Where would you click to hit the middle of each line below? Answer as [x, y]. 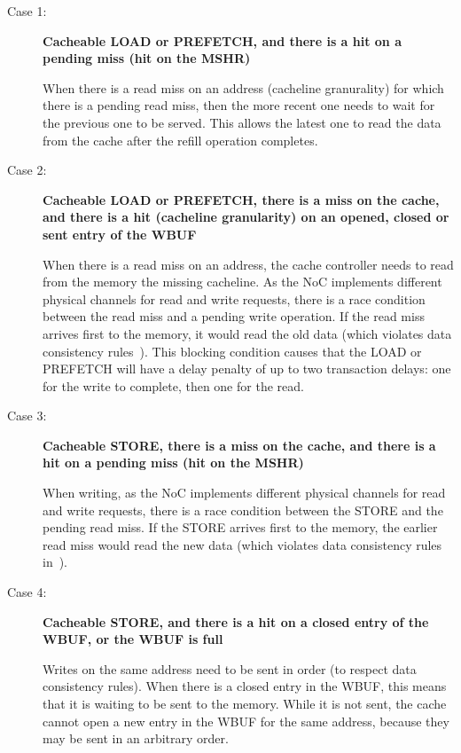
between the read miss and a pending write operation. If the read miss [234, 316]
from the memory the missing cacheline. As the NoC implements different [242, 282]
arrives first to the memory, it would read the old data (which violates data [247, 333]
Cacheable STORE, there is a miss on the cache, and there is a [239, 445]
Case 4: [27, 592]
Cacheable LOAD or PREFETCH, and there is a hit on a [223, 40]
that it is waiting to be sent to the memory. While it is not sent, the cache [245, 703]
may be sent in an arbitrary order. [136, 738]
